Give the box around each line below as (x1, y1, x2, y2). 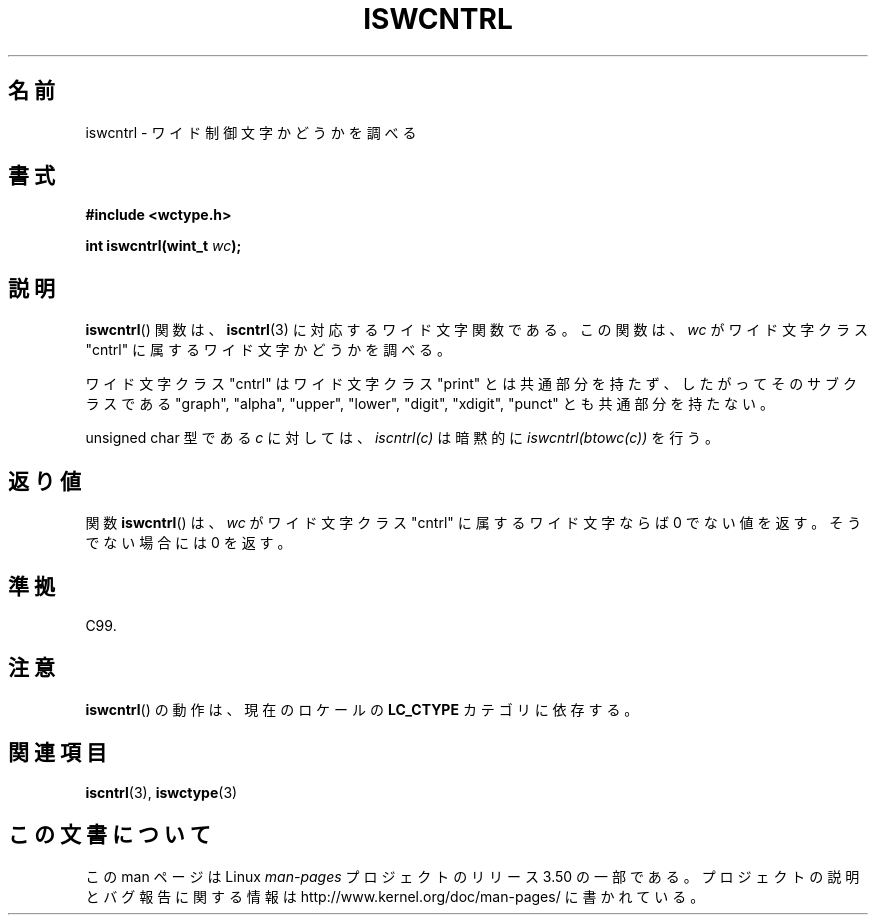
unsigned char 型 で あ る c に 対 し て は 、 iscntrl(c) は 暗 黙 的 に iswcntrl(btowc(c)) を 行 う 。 (85, 429, 720, 447)
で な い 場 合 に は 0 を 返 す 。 (85, 534, 292, 552)
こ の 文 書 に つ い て (8, 822, 211, 848)
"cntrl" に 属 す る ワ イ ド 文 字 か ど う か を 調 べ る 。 (85, 341, 452, 359)
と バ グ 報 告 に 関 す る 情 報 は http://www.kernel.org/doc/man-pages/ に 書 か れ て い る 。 (85, 887, 705, 905)
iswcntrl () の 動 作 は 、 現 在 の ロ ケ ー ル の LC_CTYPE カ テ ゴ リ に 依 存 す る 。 (85, 700, 639, 718)
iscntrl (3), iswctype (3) (85, 783, 238, 801)
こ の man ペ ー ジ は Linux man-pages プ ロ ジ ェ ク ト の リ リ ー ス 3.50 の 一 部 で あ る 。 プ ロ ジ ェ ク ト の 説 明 (85, 867, 860, 885)
